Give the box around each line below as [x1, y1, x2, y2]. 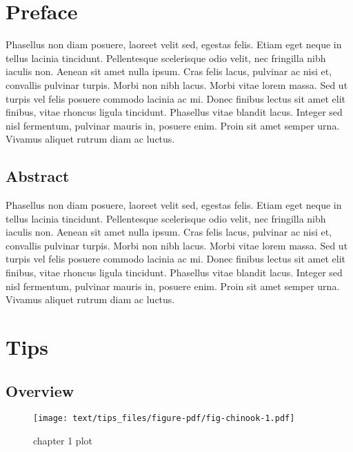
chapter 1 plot [33, 433, 92, 448]
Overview [6, 380, 74, 401]
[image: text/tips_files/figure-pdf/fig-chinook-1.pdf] [33, 413, 295, 424]
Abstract [6, 165, 70, 187]
